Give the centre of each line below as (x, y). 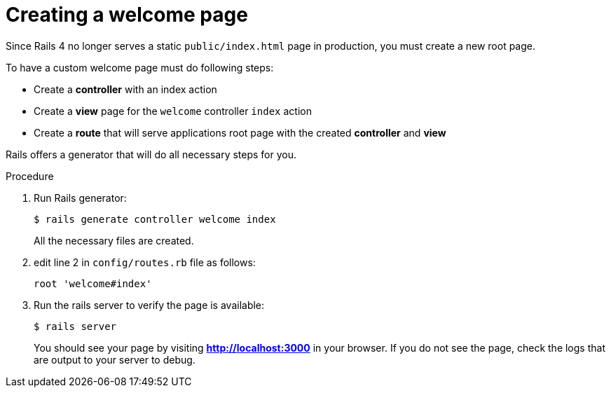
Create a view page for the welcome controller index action (173, 111)
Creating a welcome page (127, 15)
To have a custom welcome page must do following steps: (140, 67)
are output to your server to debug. (115, 359)
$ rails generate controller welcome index (155, 219)
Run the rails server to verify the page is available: (149, 305)
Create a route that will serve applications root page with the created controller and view (240, 132)
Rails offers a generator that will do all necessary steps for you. (151, 154)
